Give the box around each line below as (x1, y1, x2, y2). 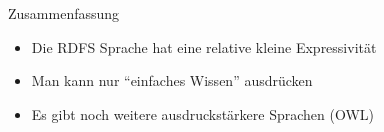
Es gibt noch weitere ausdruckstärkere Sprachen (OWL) (31, 103, 375, 124)
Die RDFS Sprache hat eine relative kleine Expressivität (31, 36, 377, 57)
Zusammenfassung (8, 3, 120, 23)
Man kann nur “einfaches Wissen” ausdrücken (31, 70, 313, 91)
